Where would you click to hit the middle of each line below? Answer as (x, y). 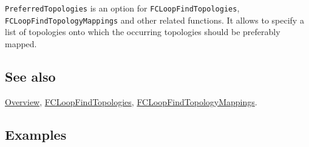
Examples (36, 134)
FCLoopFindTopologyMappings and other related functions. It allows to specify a (154, 20)
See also (30, 76)
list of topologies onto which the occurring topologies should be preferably (143, 32)
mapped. (21, 43)
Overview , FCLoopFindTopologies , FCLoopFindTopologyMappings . (131, 101)
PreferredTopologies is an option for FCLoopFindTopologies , (122, 8)
